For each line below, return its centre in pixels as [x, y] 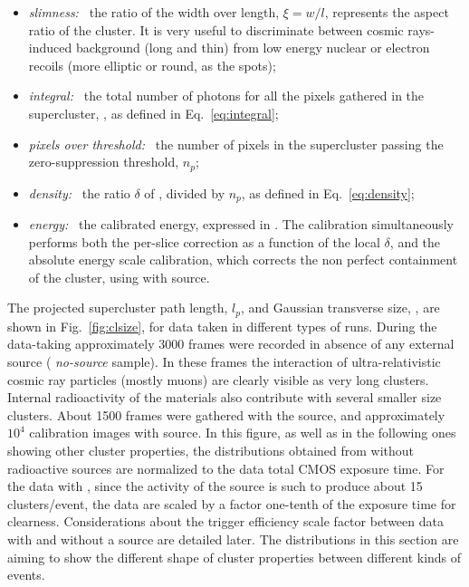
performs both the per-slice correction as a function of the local [204, 241]
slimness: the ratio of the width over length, [154, 12]
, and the [415, 241]
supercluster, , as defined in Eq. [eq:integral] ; [153, 113]
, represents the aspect [387, 12]
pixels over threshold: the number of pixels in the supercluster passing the [236, 144]
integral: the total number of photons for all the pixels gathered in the [226, 96]
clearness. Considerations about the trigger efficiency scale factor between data [225, 521]
